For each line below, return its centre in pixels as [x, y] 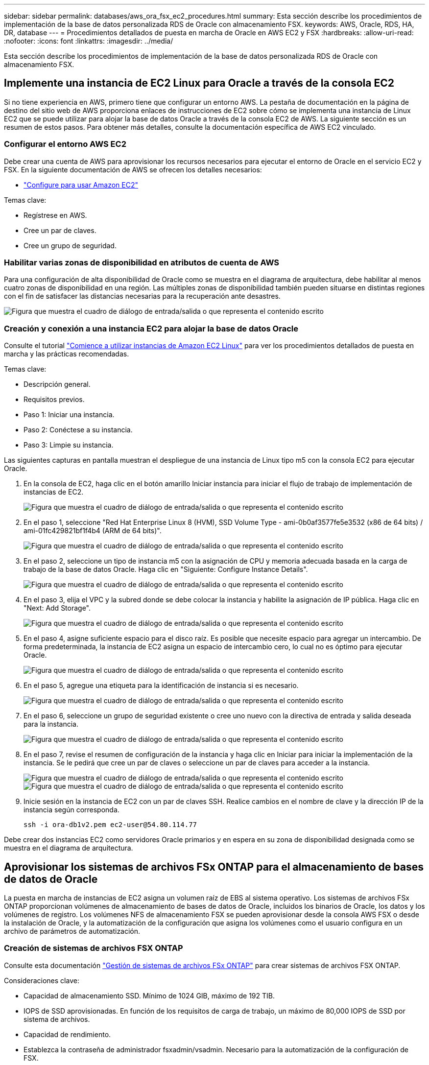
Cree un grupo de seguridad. [70, 245]
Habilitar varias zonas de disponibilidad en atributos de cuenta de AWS [142, 262]
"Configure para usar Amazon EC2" [81, 185]
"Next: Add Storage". [57, 608]
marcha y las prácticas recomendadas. [67, 354]
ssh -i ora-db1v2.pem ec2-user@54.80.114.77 [110, 825]
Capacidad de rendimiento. [67, 1034]
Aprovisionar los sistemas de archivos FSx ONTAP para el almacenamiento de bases [214, 867]
